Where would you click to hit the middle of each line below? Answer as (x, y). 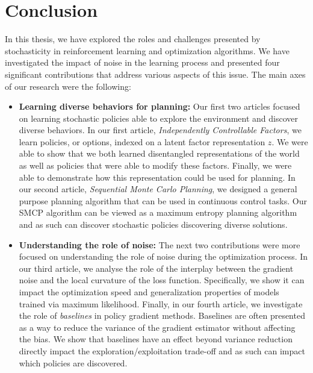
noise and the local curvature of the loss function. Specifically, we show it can (162, 280)
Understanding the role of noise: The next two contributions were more (160, 244)
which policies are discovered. (73, 362)
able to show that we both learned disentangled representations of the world (159, 153)
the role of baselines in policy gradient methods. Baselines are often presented (162, 315)
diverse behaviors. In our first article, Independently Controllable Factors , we (160, 130)
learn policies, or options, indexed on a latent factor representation (142, 141)
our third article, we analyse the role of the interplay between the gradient (156, 268)
